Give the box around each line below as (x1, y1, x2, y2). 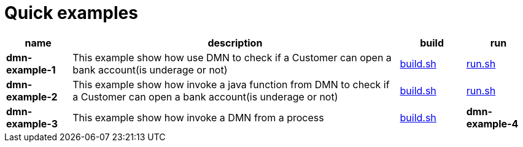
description (207, 36, 263, 49)
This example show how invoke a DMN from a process (72, 111, 324, 124)
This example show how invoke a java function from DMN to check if (72, 78, 390, 91)
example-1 (6, 63, 56, 76)
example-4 (466, 117, 519, 130)
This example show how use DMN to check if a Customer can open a (72, 51, 392, 64)
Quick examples (4, 2, 138, 23)
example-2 (6, 90, 58, 103)
